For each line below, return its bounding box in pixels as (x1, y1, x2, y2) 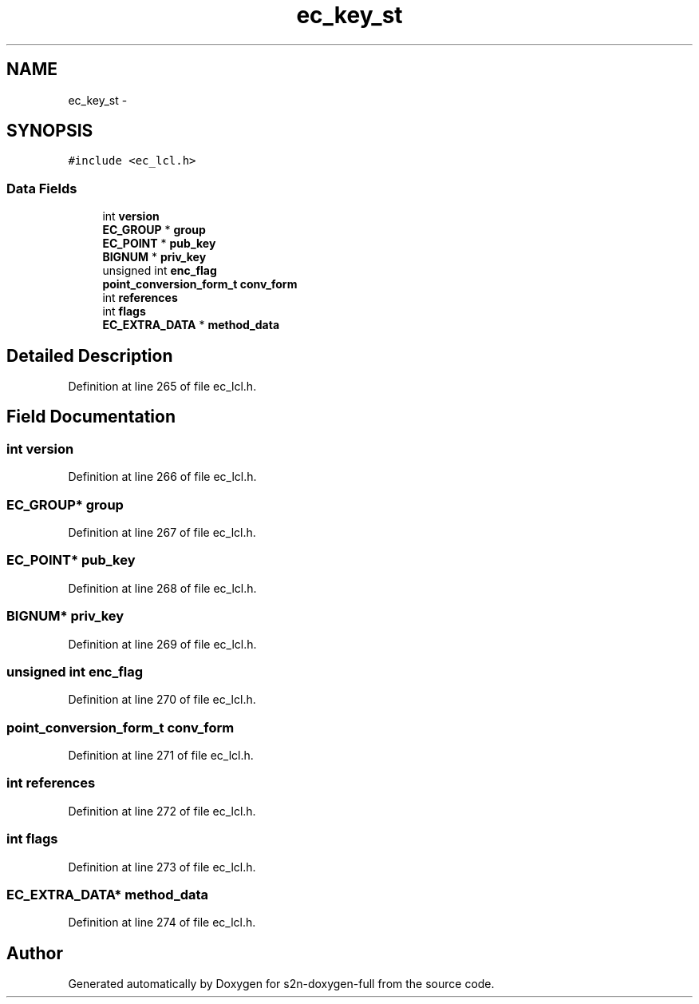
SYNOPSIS (6, 121, 93, 141)
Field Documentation (6, 407, 176, 427)
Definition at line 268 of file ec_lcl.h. (68, 581, 257, 595)
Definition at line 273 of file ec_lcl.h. (68, 859, 256, 874)
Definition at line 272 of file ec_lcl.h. (68, 804, 256, 818)
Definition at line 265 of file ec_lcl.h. (68, 379, 257, 394)
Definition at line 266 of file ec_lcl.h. (68, 470, 257, 484)
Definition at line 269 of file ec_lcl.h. (68, 637, 257, 651)
